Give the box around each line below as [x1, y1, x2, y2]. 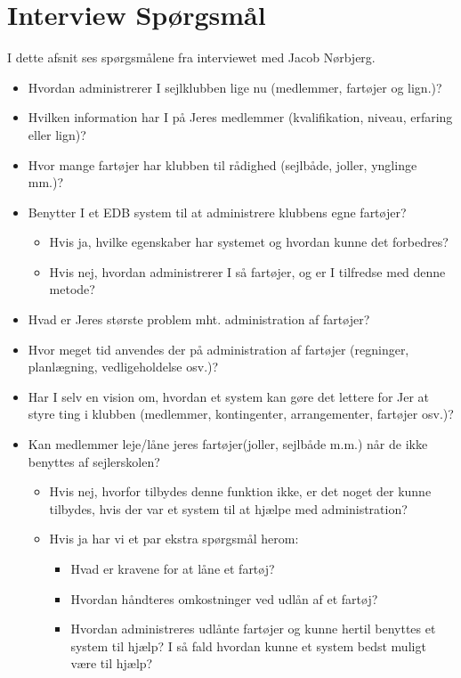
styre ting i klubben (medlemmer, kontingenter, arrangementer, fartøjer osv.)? [28, 404, 454, 423]
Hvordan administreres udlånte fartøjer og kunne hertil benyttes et [70, 619, 436, 638]
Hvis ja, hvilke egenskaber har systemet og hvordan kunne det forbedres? [49, 233, 449, 251]
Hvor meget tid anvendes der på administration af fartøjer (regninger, [28, 339, 409, 358]
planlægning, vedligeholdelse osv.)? [28, 357, 219, 376]
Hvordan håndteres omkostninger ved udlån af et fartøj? [70, 589, 378, 608]
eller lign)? [28, 125, 86, 143]
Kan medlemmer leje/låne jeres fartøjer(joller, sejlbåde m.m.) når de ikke [28, 435, 428, 453]
